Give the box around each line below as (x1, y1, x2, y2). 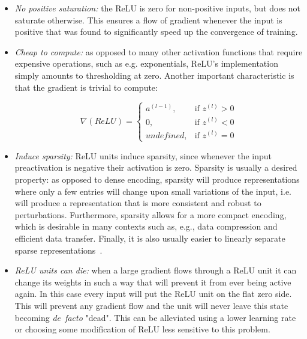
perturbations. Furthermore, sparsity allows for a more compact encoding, (14, 208, 287, 221)
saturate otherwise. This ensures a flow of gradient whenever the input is (14, 13, 282, 26)
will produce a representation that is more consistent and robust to (14, 197, 261, 209)
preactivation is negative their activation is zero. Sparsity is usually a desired (14, 161, 297, 174)
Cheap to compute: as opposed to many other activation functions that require (14, 45, 303, 58)
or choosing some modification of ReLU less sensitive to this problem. (14, 323, 270, 335)
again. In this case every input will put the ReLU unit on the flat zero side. (14, 287, 292, 300)
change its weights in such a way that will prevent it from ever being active (14, 275, 291, 288)
